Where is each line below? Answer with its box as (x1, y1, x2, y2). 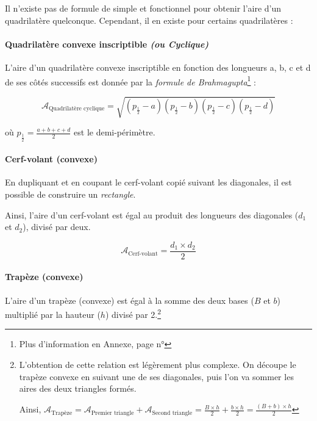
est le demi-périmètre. (74, 126, 155, 139)
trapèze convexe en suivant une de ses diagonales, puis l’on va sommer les (19, 370, 294, 383)
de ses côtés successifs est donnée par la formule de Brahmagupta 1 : (5, 73, 257, 88)
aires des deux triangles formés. (19, 382, 137, 395)
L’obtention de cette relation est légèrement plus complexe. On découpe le (19, 358, 296, 371)
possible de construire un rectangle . (5, 187, 136, 200)
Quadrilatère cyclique (48, 106, 105, 112)
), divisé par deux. (23, 220, 91, 233)
